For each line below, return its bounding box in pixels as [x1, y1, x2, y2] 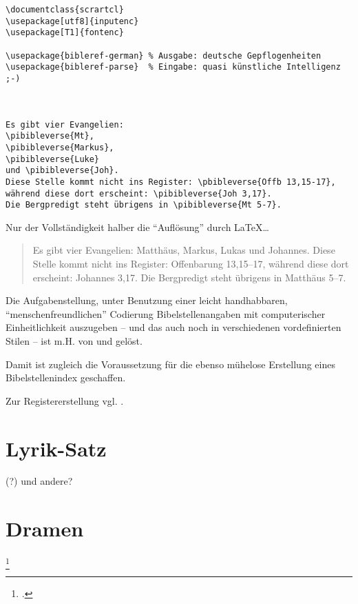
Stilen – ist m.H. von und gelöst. [6, 333, 143, 348]
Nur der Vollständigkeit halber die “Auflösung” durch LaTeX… [6, 219, 269, 234]
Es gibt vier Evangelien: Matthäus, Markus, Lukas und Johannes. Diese [32, 243, 335, 257]
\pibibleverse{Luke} [6, 154, 100, 164]
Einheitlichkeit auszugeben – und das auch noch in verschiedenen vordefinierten [6, 320, 341, 334]
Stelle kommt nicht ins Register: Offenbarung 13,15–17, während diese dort [32, 256, 349, 270]
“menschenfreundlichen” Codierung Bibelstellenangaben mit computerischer [6, 306, 326, 321]
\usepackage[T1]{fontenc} [6, 28, 124, 38]
